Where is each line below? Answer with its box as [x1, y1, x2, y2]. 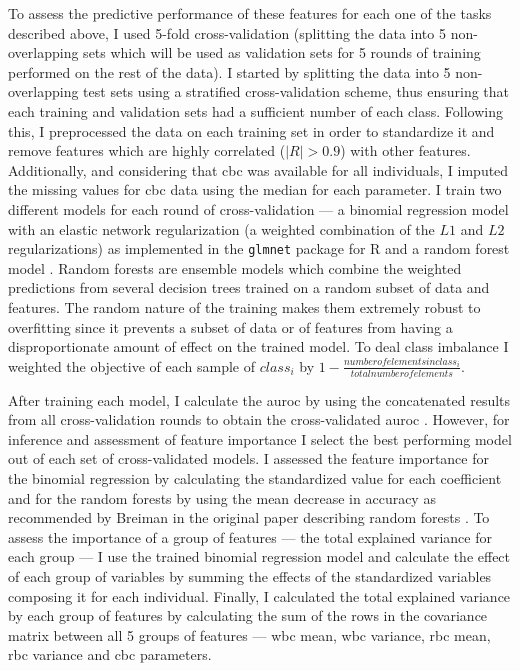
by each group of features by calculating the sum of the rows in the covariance [8, 605, 488, 626]
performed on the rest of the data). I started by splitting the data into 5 [8, 61, 451, 82]
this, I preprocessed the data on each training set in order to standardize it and [8, 120, 495, 141]
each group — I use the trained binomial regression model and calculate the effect [8, 546, 511, 567]
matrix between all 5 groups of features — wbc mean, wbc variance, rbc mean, [8, 624, 491, 645]
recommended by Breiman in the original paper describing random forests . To [8, 507, 490, 528]
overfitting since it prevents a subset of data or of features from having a [8, 316, 453, 337]
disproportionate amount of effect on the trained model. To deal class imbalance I [8, 336, 509, 357]
